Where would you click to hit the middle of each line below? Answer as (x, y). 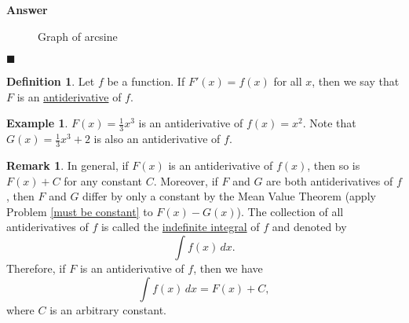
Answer (27, 9)
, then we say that (356, 81)
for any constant (103, 180)
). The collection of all (290, 211)
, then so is (334, 165)
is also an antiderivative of (157, 139)
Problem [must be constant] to (80, 211)
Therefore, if (36, 268)
